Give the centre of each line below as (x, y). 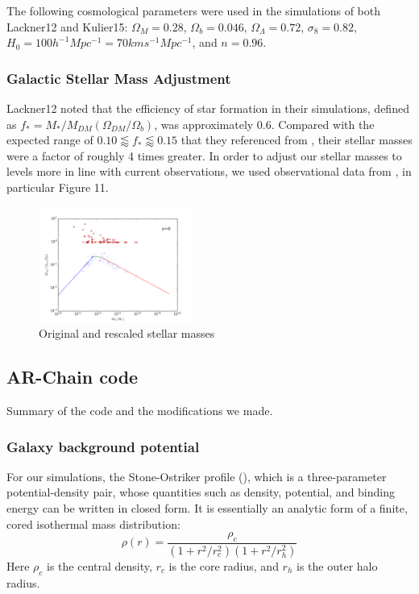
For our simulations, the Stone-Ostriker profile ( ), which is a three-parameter (197, 476)
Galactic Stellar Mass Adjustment (119, 78)
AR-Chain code (73, 377)
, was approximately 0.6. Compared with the (264, 124)
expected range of (50, 140)
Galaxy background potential (103, 446)
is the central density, (100, 565)
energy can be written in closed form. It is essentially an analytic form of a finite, (207, 508)
